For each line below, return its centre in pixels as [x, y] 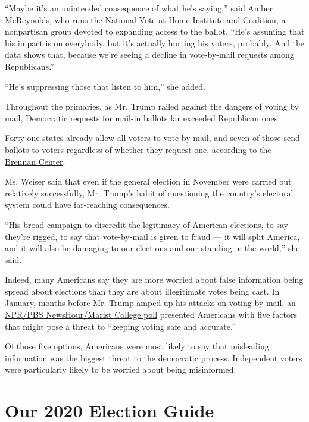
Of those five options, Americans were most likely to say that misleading [137, 346]
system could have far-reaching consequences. [87, 204]
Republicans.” [29, 66]
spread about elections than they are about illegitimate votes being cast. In [142, 291]
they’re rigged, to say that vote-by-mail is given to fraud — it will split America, [152, 236]
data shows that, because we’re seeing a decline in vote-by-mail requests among [149, 54]
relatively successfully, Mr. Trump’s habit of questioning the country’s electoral [149, 193]
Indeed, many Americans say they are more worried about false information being [154, 279]
